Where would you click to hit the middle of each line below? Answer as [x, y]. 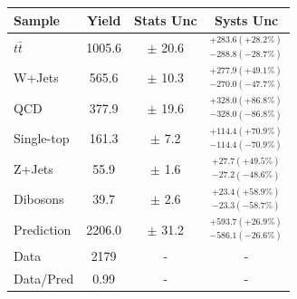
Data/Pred [44, 278]
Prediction [43, 229]
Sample [37, 19]
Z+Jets [34, 168]
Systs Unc [246, 19]
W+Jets [36, 77]
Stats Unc [166, 19]
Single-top [42, 138]
